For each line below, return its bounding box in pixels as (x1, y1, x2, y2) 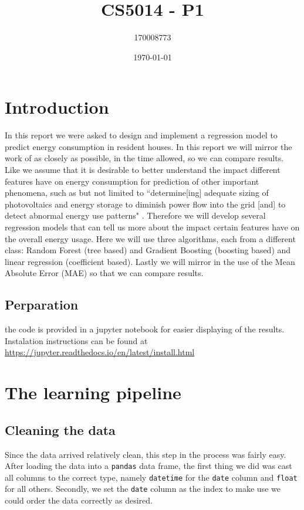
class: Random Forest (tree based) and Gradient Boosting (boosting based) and (5, 244, 291, 256)
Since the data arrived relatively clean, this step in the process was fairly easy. (5, 448, 286, 460)
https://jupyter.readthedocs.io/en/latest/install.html (5, 346, 195, 358)
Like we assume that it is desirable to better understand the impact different (5, 164, 281, 176)
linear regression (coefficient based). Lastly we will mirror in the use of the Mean (5, 255, 295, 267)
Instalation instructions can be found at (5, 334, 148, 346)
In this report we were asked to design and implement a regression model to (5, 129, 278, 141)
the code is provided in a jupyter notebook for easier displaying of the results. (5, 323, 285, 335)
